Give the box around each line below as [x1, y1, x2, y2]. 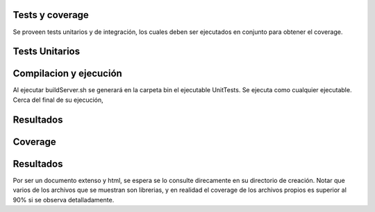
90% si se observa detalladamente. [12, 195, 115, 204]
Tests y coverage [12, 9, 90, 21]
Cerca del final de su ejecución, [12, 96, 103, 104]
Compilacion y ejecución [12, 68, 123, 80]
